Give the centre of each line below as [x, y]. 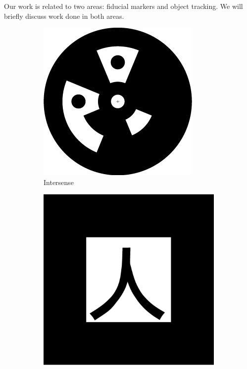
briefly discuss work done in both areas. [64, 16]
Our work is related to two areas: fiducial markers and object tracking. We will [123, 6]
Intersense [59, 182]
